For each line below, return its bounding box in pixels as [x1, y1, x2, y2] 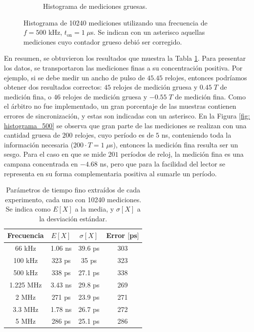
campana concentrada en [4, 158, 78, 168]
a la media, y [75, 204, 114, 214]
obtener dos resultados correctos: [4, 82, 102, 92]
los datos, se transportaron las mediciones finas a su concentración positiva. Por [4, 62, 243, 72]
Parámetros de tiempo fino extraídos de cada [6, 185, 141, 195]
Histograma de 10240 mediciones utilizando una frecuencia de [23, 17, 208, 27]
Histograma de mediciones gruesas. [43, 1, 148, 11]
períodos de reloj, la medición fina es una [121, 149, 244, 159]
